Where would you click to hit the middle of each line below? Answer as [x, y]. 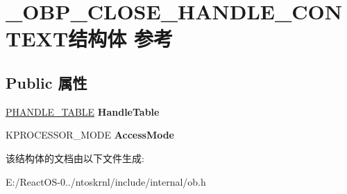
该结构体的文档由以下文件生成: [75, 158]
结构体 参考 [121, 38]
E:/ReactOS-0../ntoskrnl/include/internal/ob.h [106, 181]
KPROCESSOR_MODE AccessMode [90, 135]
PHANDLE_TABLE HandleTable [83, 111]
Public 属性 [46, 82]
